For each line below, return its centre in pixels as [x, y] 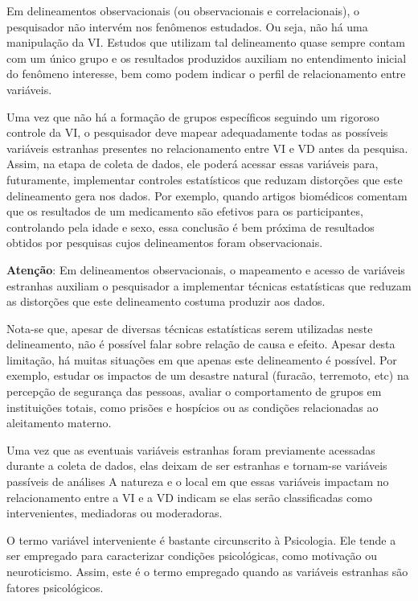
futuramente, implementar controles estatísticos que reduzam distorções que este [205, 179]
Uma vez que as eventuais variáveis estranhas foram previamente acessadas [191, 449]
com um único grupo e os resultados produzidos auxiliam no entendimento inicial [207, 58]
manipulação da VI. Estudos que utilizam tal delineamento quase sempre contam [206, 42]
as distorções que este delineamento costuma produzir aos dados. [166, 301]
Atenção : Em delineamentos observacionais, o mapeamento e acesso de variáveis [206, 269]
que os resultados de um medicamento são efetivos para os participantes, [185, 211]
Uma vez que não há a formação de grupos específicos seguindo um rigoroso [193, 116]
